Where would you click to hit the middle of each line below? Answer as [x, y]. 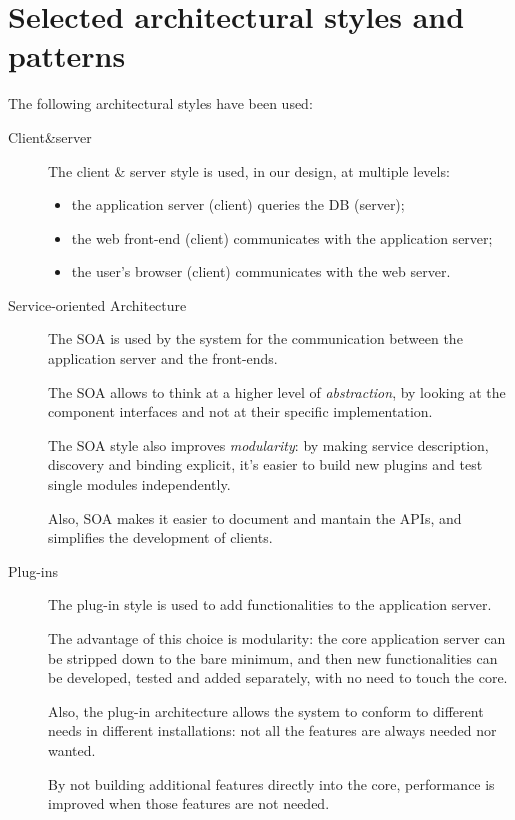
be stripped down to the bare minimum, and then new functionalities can [273, 657]
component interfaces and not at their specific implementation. [240, 411]
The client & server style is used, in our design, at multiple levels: [249, 170]
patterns [67, 55]
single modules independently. [139, 484]
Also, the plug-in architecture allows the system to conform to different [266, 710]
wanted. [72, 749]
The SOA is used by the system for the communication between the [255, 338]
